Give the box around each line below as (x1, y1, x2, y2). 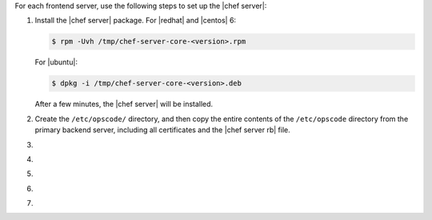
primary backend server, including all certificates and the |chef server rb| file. (34, 125, 291, 135)
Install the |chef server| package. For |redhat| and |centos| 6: (34, 16, 236, 26)
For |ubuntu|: (34, 57, 78, 67)
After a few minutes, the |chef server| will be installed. (34, 100, 214, 109)
